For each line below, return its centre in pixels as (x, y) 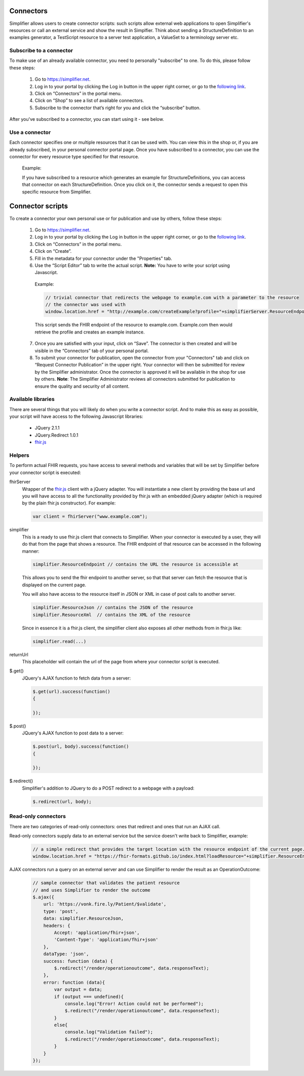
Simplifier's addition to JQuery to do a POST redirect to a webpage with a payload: (108, 788)
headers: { (57, 926)
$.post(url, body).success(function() (81, 747)
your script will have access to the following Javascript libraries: (76, 417)
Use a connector (30, 132)
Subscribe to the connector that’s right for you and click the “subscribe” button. (118, 108)
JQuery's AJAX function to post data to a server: (73, 733)
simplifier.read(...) (60, 641)
